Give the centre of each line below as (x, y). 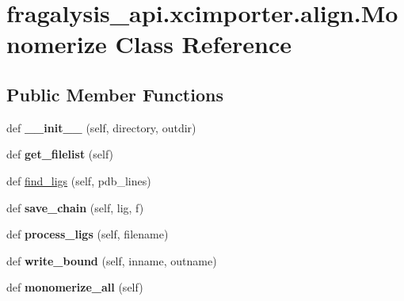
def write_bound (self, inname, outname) (112, 260)
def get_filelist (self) (60, 154)
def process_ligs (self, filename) (88, 234)
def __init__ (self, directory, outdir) (101, 127)
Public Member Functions (115, 94)
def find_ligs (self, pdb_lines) (79, 180)
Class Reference (204, 44)
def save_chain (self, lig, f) (75, 207)
